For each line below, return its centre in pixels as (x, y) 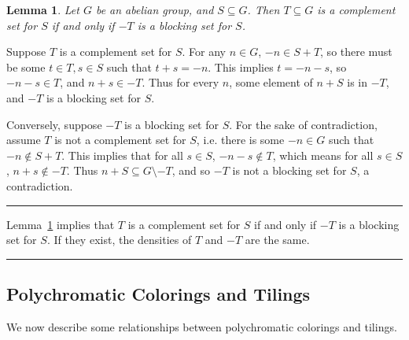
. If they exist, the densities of (119, 240)
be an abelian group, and (155, 9)
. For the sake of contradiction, (303, 124)
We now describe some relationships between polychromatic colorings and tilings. (202, 326)
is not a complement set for (120, 140)
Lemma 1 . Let (43, 9)
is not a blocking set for (289, 170)
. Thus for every (181, 82)
